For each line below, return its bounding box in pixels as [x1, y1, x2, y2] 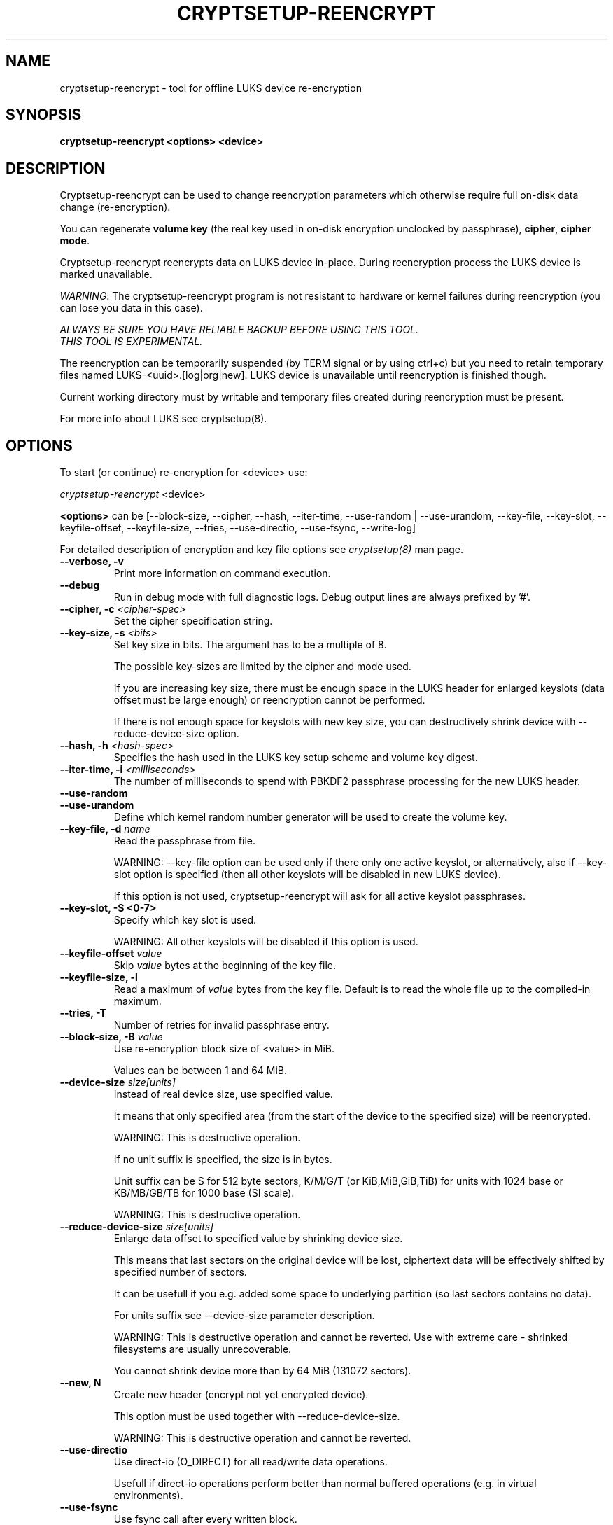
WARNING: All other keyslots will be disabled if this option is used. [113, 935, 418, 948]
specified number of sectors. [113, 1266, 247, 1279]
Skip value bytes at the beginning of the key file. [113, 959, 337, 972]
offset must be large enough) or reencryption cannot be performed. [113, 694, 425, 706]
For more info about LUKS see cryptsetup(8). [59, 412, 267, 425]
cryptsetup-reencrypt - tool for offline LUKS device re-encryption [59, 81, 362, 94]
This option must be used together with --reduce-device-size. [113, 1410, 400, 1423]
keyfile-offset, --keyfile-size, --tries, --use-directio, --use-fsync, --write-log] [59, 522, 416, 534]
